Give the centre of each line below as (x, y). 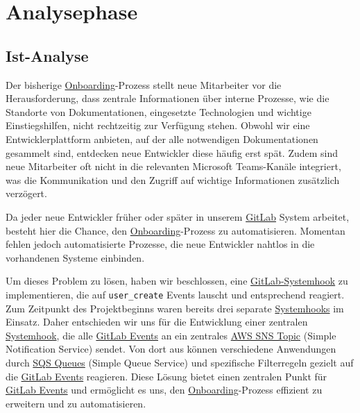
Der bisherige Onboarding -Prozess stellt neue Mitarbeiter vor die (144, 84)
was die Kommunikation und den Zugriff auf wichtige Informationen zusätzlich (173, 179)
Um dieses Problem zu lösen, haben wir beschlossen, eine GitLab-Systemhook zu (177, 281)
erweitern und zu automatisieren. (76, 403)
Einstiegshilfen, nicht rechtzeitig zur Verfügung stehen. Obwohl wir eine (158, 125)
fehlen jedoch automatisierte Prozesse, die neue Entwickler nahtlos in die (160, 244)
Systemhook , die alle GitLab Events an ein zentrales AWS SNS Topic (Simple (171, 335)
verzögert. (26, 193)
